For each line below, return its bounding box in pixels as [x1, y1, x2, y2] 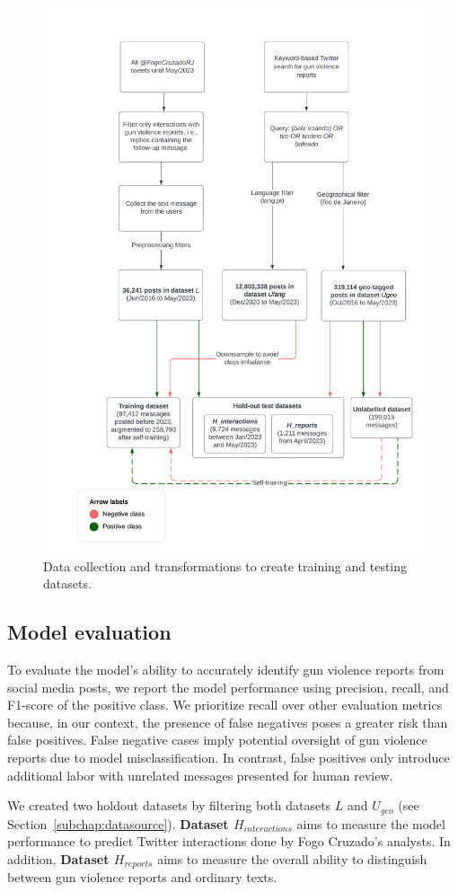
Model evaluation [7, 618, 172, 646]
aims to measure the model [296, 814, 445, 833]
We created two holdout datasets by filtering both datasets [7, 796, 331, 815]
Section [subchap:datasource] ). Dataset [7, 814, 229, 833]
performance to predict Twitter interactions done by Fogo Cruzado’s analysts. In [7, 832, 451, 851]
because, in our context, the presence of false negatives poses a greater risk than [7, 712, 448, 731]
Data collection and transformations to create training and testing [43, 556, 408, 575]
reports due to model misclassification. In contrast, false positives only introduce [7, 748, 450, 767]
